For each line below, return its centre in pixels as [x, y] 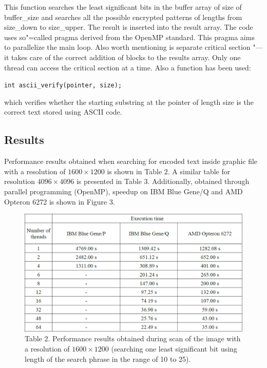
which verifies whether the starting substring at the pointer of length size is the [129, 102]
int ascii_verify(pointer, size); [63, 86]
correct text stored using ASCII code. [63, 112]
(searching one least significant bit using [174, 348]
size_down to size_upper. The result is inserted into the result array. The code [129, 27]
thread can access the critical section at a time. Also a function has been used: [128, 67]
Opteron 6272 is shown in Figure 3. [60, 201]
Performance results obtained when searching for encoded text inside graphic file [131, 161]
